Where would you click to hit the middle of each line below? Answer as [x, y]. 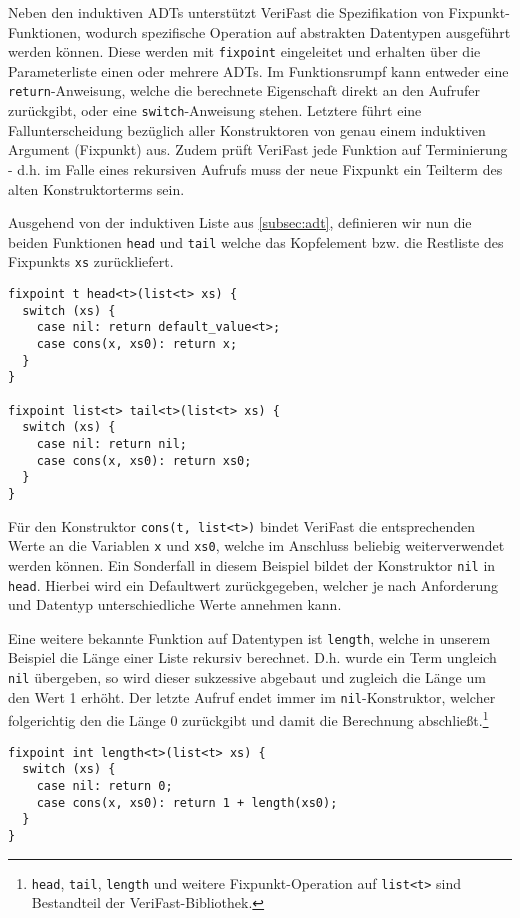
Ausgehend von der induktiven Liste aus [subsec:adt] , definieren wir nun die [240, 222]
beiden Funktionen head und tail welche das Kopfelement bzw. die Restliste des [256, 241]
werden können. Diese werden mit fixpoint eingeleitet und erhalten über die [244, 51]
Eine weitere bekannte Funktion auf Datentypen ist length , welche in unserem [249, 637]
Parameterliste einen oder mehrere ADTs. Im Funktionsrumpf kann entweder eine [258, 70]
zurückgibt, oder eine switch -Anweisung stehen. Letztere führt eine [215, 110]
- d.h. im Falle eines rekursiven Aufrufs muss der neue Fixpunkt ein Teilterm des [255, 168]
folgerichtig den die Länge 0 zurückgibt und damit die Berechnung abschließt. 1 [248, 718]
